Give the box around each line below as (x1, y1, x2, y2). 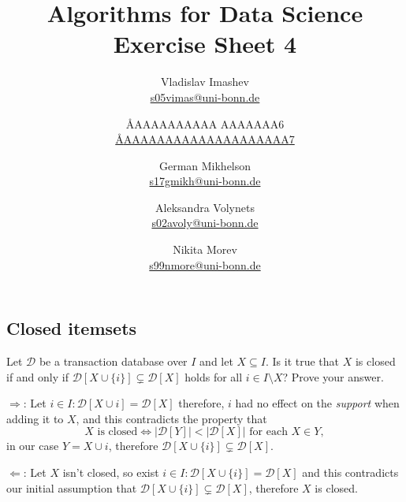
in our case (6, 437, 59, 454)
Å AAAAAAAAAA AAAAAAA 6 (125, 115, 285, 132)
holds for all (184, 368, 243, 385)
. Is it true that (265, 353, 340, 370)
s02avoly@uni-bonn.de (151, 214, 259, 231)
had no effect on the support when (235, 395, 400, 411)
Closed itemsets (6, 316, 137, 340)
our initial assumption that (6, 479, 137, 496)
